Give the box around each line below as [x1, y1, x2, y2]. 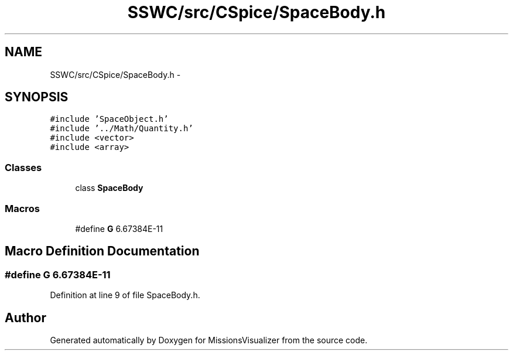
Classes [5, 161, 42, 173]
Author [5, 310, 46, 325]
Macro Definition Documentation [5, 244, 200, 259]
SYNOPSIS [5, 90, 69, 105]
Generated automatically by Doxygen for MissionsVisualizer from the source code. [50, 335, 368, 345]
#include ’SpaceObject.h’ [50, 114, 169, 124]
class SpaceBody [75, 183, 143, 193]
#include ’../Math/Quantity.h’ [50, 124, 193, 134]
